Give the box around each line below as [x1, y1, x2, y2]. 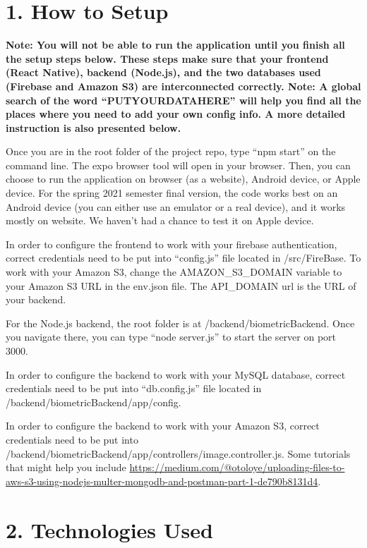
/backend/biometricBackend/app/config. [6, 394, 181, 409]
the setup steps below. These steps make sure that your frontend [6, 51, 329, 66]
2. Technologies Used [6, 515, 213, 544]
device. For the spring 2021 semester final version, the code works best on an [6, 185, 338, 200]
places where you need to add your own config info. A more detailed [6, 106, 346, 121]
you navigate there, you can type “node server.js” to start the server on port [6, 329, 337, 344]
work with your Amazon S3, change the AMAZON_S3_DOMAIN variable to [6, 264, 342, 279]
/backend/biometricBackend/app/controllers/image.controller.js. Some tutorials [6, 446, 351, 461]
